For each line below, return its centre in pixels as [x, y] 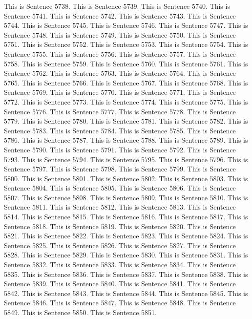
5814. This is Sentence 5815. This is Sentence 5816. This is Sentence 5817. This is [126, 217]
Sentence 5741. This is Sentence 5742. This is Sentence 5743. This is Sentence [120, 15]
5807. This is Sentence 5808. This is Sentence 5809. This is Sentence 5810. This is [126, 197]
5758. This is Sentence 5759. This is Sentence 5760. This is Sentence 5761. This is [126, 63]
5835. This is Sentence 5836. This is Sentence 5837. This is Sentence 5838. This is [126, 274]
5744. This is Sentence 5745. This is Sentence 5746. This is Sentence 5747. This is [126, 25]
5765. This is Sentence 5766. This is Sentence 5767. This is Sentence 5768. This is [126, 82]
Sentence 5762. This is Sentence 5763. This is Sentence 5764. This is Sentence [120, 73]
